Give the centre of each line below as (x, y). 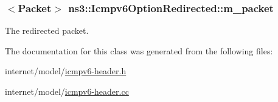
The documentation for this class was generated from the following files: (139, 50)
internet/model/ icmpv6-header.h (66, 71)
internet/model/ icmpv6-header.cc (67, 91)
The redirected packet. (47, 30)
